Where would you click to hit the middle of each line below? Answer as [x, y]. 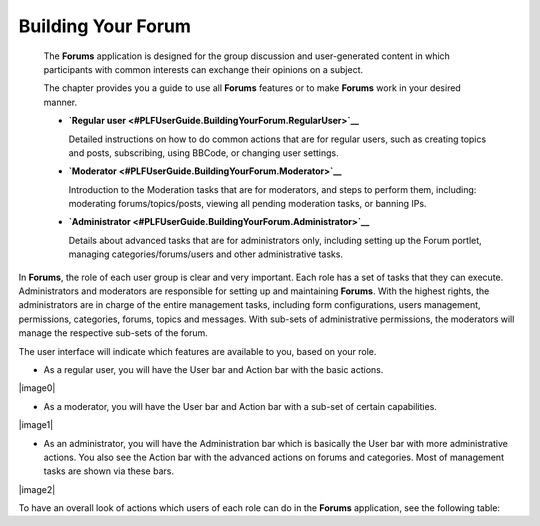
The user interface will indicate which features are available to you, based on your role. [197, 351]
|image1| [36, 425]
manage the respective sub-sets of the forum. [113, 333]
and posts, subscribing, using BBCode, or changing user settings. [203, 152]
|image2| [37, 489]
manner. [60, 102]
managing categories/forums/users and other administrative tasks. [206, 254]
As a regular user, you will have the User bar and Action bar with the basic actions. [213, 369]
